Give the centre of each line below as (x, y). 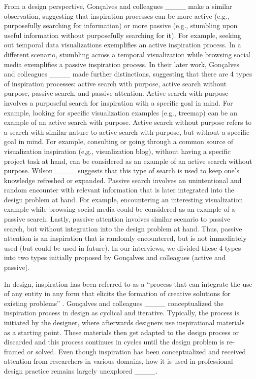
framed (15, 351)
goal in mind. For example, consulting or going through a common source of (119, 141)
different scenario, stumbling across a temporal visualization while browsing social (128, 54)
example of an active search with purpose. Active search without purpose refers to (128, 122)
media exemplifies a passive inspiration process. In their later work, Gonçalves (122, 64)
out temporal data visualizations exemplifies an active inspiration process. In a (123, 45)
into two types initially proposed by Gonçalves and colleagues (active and (115, 257)
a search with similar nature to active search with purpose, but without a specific (127, 132)
